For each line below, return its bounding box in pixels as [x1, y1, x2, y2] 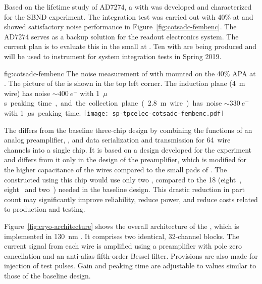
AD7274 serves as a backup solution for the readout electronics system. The [4, 31, 239, 41]
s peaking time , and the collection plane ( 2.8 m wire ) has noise [4, 98, 222, 108]
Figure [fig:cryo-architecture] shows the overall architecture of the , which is [4, 220, 239, 231]
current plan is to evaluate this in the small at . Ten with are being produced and [4, 41, 257, 52]
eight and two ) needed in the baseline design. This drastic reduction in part [4, 184, 245, 195]
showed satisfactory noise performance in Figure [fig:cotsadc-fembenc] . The [4, 21, 237, 32]
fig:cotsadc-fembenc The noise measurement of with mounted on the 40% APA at [4, 68, 256, 78]
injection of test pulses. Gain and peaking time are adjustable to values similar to [4, 260, 256, 271]
